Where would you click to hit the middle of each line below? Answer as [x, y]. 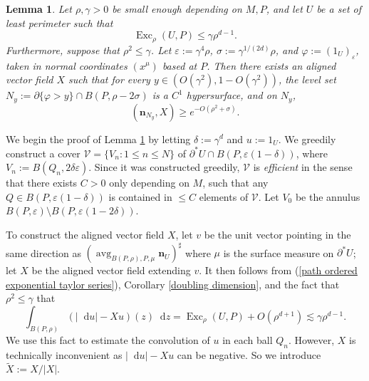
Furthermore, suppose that [63, 49]
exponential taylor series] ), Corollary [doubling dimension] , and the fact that [173, 284]
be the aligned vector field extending [111, 270]
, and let [284, 9]
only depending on [149, 183]
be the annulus [328, 196]
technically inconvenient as [64, 354]
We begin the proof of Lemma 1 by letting [98, 139]
